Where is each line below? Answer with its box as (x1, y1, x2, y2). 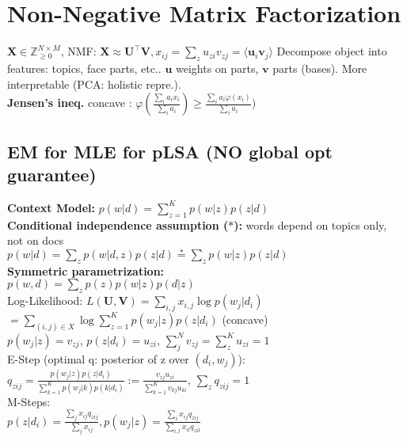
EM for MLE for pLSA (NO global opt (7, 139, 333, 163)
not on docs (7, 232, 64, 249)
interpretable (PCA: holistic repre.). (7, 75, 181, 92)
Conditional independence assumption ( (7, 216, 229, 233)
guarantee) (7, 162, 97, 186)
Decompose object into (276, 43, 387, 59)
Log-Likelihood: (7, 292, 83, 309)
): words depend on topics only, (234, 216, 387, 233)
